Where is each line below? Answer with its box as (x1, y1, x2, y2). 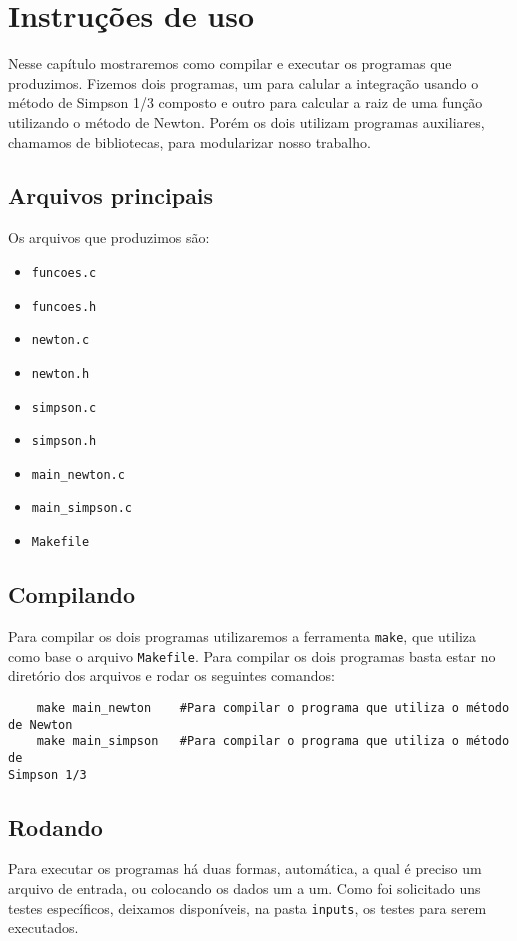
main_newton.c (31, 467, 125, 482)
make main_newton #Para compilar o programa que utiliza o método (36, 700, 510, 715)
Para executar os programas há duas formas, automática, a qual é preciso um (8, 858, 482, 879)
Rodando (8, 811, 103, 842)
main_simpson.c (31, 501, 133, 516)
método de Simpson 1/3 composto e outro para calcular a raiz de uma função (8, 92, 483, 113)
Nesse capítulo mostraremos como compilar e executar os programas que (8, 53, 452, 74)
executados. (8, 917, 79, 938)
